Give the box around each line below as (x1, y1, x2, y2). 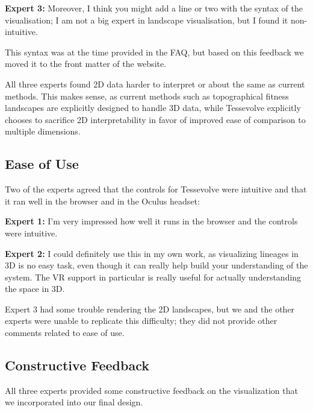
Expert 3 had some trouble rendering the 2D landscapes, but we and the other (5, 302, 295, 315)
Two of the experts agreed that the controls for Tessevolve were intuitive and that (5, 183, 307, 195)
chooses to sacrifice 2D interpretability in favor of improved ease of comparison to (5, 113, 306, 125)
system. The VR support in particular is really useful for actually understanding (5, 270, 302, 283)
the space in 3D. (5, 282, 65, 295)
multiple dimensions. (5, 125, 81, 138)
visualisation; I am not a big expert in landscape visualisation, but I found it (5, 13, 288, 26)
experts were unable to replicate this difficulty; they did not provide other (5, 314, 277, 327)
